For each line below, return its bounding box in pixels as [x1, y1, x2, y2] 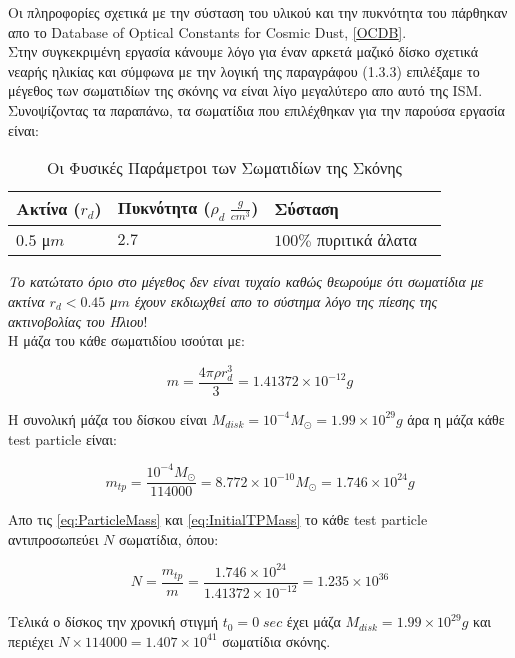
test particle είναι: [8, 428, 117, 449]
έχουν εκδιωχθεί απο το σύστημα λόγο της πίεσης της [134, 290, 438, 311]
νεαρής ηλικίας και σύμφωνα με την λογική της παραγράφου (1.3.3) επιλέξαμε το [8, 60, 480, 81]
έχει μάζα [286, 611, 341, 632]
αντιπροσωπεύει [8, 528, 99, 549]
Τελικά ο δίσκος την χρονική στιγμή [8, 611, 219, 632]
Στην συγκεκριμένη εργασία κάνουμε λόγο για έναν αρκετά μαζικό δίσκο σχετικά [8, 41, 479, 62]
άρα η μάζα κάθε [407, 408, 505, 429]
